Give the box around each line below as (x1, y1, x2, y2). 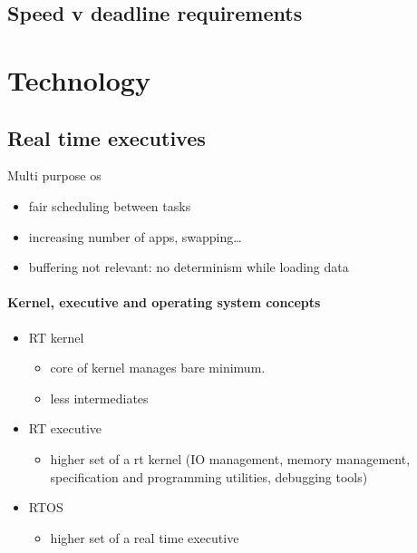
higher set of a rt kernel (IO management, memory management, (50, 449, 411, 468)
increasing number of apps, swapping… (28, 227, 242, 246)
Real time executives (7, 123, 206, 151)
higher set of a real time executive (50, 528, 239, 547)
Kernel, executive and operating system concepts (7, 293, 321, 312)
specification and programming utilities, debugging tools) (50, 467, 368, 486)
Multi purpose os (7, 166, 102, 185)
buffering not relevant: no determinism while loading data (28, 257, 349, 276)
